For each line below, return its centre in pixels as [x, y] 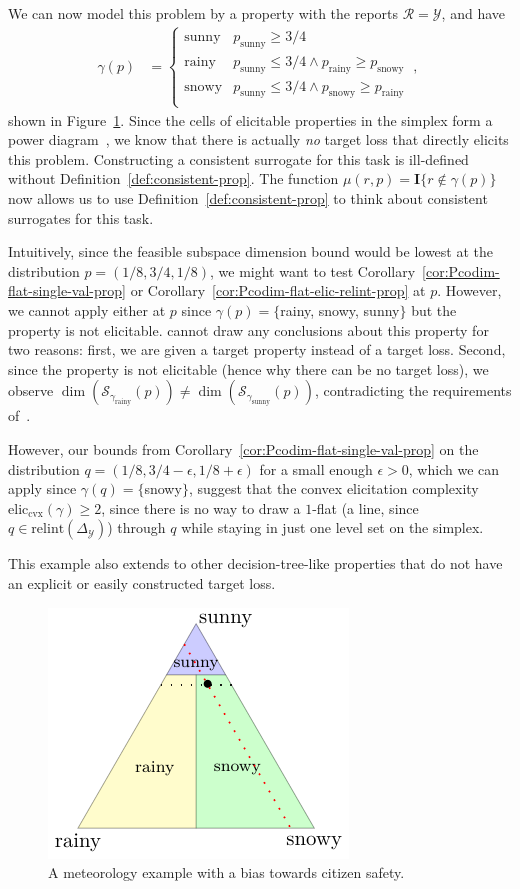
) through [136, 527]
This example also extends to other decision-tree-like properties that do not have [255, 563]
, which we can [454, 468]
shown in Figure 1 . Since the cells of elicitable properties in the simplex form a [250, 119]
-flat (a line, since [365, 507]
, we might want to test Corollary [313, 270]
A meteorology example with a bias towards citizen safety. [226, 872]
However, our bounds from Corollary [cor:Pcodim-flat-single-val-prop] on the [243, 448]
